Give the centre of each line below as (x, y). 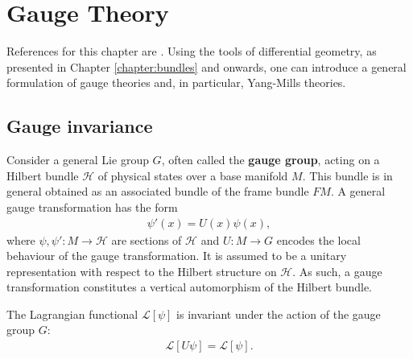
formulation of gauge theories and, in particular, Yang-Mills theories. (176, 83)
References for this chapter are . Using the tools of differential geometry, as (192, 51)
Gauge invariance (80, 126)
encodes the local (318, 239)
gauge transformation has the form (92, 206)
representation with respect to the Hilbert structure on (142, 271)
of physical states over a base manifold (193, 175)
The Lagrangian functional (72, 314)
